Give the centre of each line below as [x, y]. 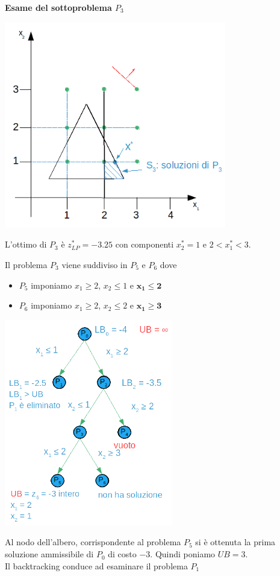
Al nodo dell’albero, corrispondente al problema [93, 542]
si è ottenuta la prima [235, 542]
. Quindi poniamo [183, 554]
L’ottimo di [26, 244]
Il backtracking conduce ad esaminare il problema [96, 565]
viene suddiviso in [95, 264]
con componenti [145, 244]
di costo [122, 554]
